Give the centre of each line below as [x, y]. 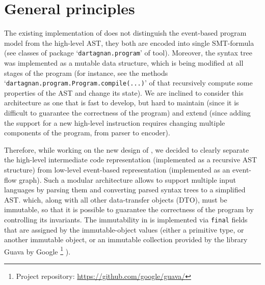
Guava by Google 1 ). [37, 250]
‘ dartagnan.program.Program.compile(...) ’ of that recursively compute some [128, 83]
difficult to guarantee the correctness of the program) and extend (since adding [127, 112]
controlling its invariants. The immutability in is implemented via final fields [126, 219]
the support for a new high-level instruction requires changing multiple [115, 122]
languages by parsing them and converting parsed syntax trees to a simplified [125, 190]
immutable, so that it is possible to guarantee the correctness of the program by [129, 209]
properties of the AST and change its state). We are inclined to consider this [124, 92]
